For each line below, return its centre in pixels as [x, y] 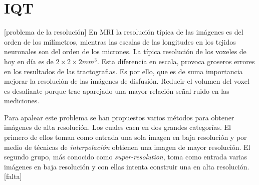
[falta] [13, 176]
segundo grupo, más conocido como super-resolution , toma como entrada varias [126, 157]
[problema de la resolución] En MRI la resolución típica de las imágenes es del [124, 32]
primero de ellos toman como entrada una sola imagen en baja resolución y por [125, 137]
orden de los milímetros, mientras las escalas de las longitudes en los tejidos [120, 41]
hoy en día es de [29, 61]
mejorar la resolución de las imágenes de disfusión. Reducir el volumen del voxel [127, 81]
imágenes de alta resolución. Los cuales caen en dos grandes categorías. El [117, 127]
